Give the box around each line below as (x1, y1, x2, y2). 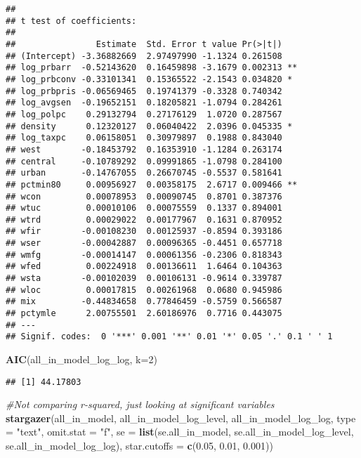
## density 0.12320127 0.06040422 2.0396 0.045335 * (6, 121, 293, 131)
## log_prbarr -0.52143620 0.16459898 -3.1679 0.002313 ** (6, 63, 298, 73)
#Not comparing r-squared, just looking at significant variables (6, 397, 275, 412)
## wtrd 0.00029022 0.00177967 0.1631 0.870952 (6, 214, 282, 225)
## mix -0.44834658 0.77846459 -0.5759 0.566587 (6, 296, 282, 307)
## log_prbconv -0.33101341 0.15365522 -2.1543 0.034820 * (6, 74, 293, 84)
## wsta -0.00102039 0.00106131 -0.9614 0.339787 (6, 273, 282, 284)
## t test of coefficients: (6, 15, 137, 26)
